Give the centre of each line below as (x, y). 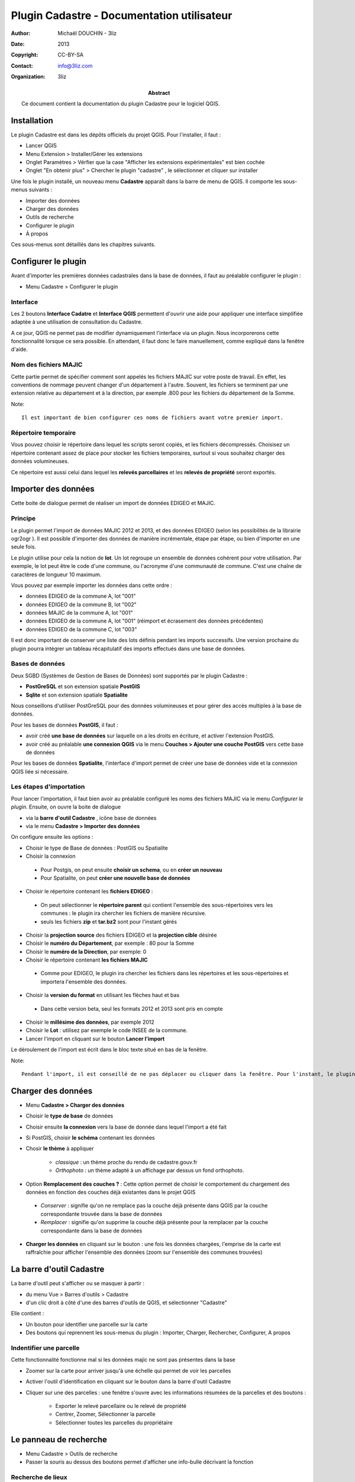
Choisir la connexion (51, 856)
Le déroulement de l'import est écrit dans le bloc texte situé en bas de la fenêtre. (109, 1050)
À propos (37, 234)
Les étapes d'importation (48, 787)
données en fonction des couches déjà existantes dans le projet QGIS (111, 1192)
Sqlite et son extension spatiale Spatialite (77, 695)
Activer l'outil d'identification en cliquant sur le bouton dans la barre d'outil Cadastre (128, 1382)
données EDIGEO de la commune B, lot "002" (81, 604)
